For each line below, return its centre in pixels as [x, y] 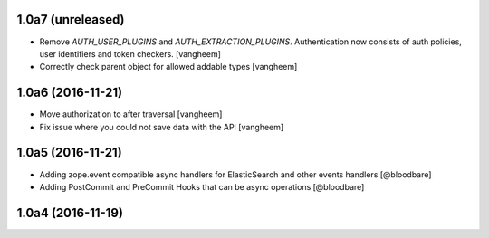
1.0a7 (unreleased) [71, 19]
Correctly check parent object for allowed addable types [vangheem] [168, 67]
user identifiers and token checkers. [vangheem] [130, 53]
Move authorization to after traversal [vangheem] [131, 114]
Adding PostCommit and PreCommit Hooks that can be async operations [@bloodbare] [202, 186]
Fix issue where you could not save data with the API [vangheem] [162, 127]
